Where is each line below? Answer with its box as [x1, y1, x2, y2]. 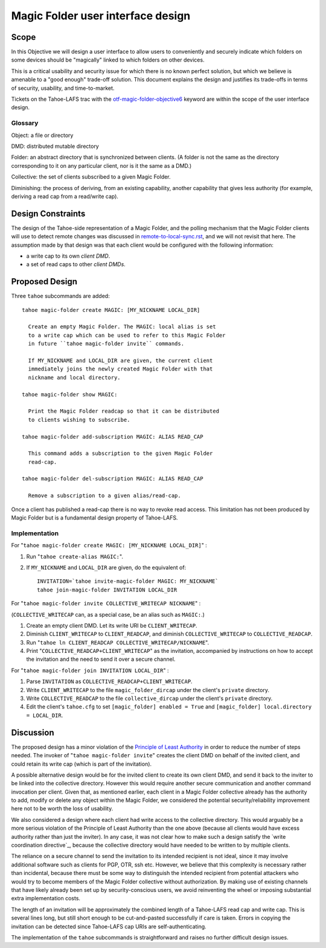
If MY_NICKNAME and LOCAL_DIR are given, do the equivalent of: [26, 564, 187, 571]
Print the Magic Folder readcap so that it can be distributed [28, 408, 220, 415]
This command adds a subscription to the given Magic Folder [28, 450, 213, 457]
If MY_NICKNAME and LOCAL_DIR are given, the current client [28, 357, 213, 364]
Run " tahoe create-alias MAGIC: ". [26, 553, 124, 560]
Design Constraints [11, 208, 86, 218]
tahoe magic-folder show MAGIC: [22, 391, 118, 398]
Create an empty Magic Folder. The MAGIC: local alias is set [28, 323, 217, 330]
